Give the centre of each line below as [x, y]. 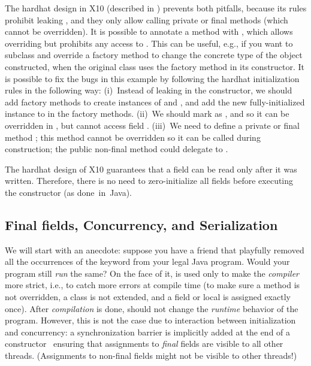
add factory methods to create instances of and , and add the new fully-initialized [155, 102]
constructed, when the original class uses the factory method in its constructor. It [155, 66]
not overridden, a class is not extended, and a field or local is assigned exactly [148, 297]
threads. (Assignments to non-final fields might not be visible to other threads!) [151, 356]
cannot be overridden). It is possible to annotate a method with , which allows [149, 31]
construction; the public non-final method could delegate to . [117, 149]
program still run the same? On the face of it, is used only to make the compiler [152, 273]
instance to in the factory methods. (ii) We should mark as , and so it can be [147, 114]
